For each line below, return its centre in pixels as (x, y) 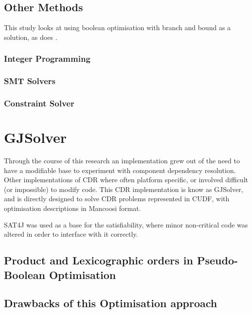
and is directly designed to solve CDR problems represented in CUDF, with (117, 199)
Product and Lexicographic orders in (99, 260)
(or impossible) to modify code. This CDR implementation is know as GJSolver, (124, 189)
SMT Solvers (30, 81)
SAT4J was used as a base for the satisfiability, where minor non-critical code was (126, 224)
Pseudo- (217, 260)
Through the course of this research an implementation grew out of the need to (122, 161)
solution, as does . (31, 37)
